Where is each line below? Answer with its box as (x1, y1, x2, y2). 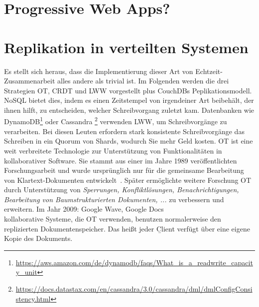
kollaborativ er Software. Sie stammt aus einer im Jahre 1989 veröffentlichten (4, 155, 237, 165)
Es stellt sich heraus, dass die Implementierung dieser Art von (4, 66, 193, 76)
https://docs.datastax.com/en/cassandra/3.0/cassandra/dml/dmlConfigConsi (15, 284, 253, 294)
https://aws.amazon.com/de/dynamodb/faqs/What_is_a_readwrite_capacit (15, 257, 253, 267)
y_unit (15, 267, 37, 277)
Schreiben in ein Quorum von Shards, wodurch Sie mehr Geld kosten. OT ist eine (4, 136, 253, 146)
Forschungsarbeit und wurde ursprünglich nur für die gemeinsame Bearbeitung (4, 165, 244, 175)
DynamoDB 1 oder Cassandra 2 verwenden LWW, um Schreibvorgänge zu (4, 115, 227, 127)
